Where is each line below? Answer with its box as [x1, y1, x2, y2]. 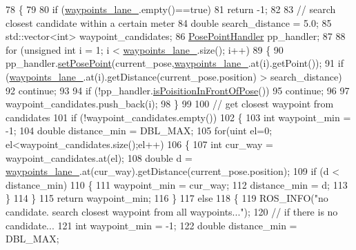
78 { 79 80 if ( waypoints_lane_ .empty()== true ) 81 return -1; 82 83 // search [6, 2, 336, 16]
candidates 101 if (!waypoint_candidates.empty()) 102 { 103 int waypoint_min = [6, 110, 351, 124]
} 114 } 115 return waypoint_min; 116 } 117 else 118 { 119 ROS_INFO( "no [6, 191, 328, 205]
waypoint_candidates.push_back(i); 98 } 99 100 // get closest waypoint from [6, 96, 334, 111]
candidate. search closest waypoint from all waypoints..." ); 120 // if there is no [6, 204, 338, 218]
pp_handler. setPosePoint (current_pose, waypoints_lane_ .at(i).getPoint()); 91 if [6, 56, 344, 70]
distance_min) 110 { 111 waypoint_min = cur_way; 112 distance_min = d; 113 [6, 177, 348, 191]
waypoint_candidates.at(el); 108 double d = [6, 150, 192, 165]
